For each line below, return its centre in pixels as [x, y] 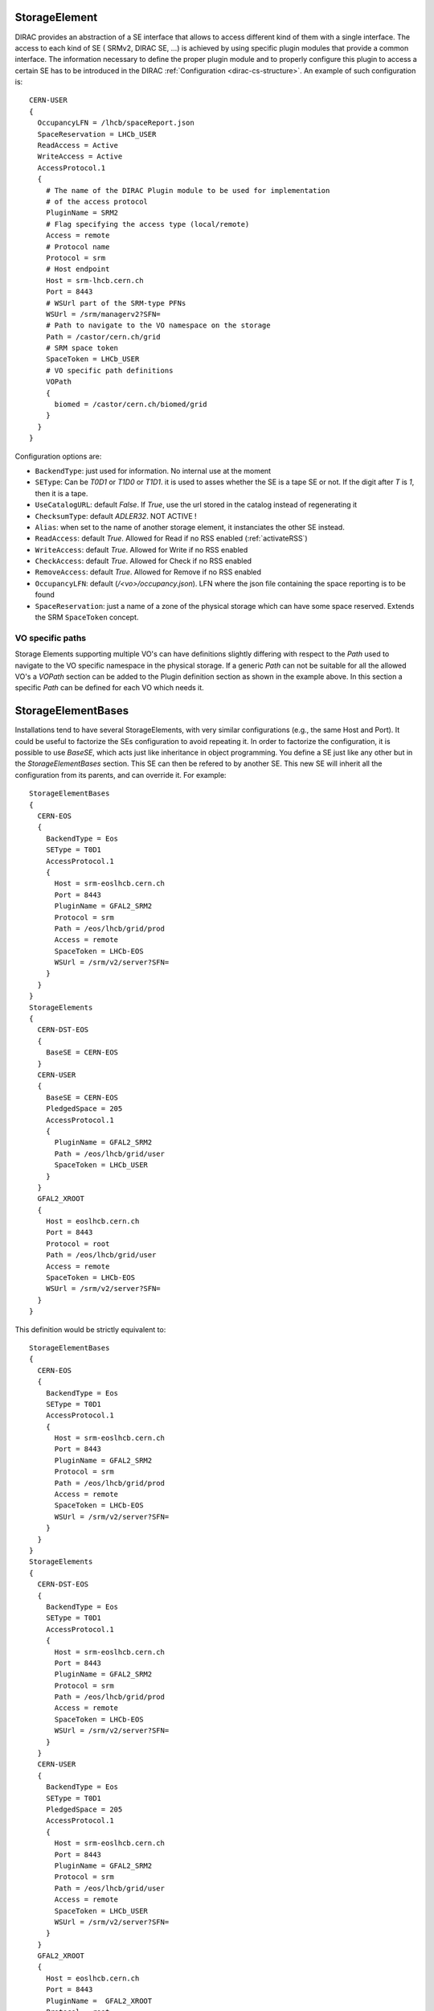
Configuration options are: [58, 456]
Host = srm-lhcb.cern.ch [94, 280]
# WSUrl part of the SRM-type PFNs [116, 303]
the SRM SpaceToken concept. [87, 617]
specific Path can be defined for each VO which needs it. [109, 688]
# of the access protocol [97, 202]
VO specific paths [51, 638]
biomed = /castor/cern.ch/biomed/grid [131, 405]
